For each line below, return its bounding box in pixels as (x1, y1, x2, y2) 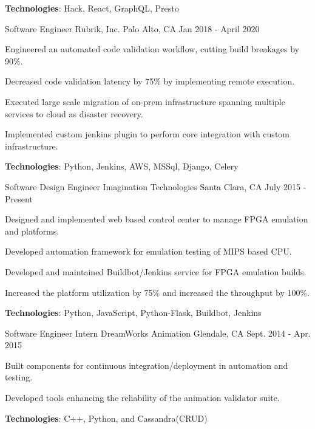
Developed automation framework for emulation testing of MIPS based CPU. (5, 245, 292, 258)
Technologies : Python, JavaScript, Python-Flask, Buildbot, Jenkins (5, 306, 262, 319)
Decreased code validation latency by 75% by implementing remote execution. (5, 75, 295, 88)
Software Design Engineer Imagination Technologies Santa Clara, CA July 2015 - (5, 180, 307, 193)
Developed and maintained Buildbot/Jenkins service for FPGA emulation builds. (5, 265, 307, 278)
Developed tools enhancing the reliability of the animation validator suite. (5, 391, 280, 404)
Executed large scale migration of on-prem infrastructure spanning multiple (5, 95, 285, 108)
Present (5, 192, 33, 205)
